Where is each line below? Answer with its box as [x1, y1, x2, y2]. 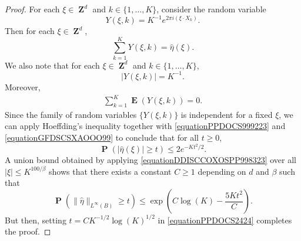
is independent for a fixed [180, 108, 273, 120]
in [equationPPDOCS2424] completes [158, 213, 292, 226]
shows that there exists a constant [49, 165, 172, 177]
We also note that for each [5, 59, 100, 71]
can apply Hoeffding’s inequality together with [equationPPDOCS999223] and [5, 120, 286, 132]
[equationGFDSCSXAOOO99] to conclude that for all [5, 131, 199, 144]
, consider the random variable [156, 3, 266, 15]
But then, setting [5, 213, 66, 226]
